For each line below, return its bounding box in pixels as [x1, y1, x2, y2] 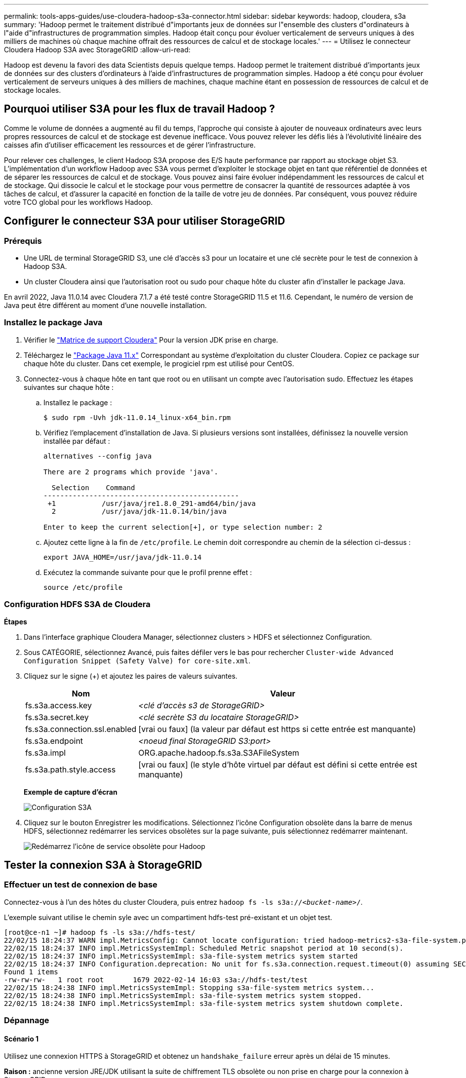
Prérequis [4, 235, 42, 246]
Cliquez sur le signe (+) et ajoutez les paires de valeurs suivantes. [24, 671, 237, 680]
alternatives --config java [43, 452, 152, 460]
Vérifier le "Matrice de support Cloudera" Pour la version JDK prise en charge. [24, 335, 278, 344]
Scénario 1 [4, 1034, 39, 1043]
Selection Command [51, 483, 135, 492]
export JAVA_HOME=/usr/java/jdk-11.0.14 [43, 553, 202, 561]
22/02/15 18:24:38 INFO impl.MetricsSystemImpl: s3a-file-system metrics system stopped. [4, 991, 362, 1000]
